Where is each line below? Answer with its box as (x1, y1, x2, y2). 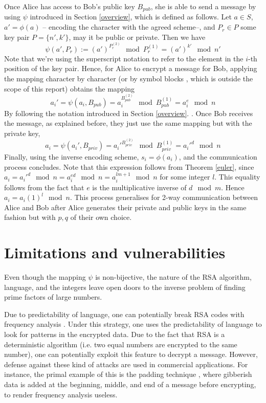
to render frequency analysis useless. (4, 389, 118, 399)
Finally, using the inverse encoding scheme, (4, 151, 139, 162)
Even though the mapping (4, 272, 86, 282)
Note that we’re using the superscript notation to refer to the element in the (4, 53, 243, 63)
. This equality (214, 171, 260, 182)
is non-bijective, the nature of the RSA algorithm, (95, 272, 252, 282)
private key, (4, 127, 40, 138)
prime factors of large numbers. (4, 292, 102, 302)
